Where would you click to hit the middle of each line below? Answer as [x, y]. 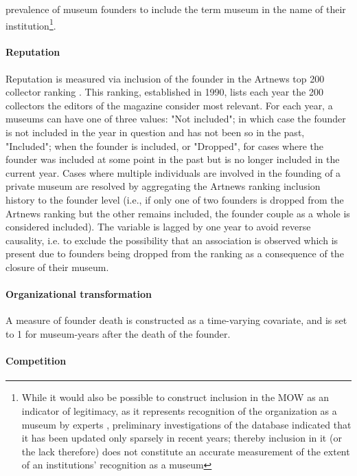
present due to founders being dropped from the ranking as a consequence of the [175, 253]
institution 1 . [31, 24]
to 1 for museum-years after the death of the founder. [118, 333]
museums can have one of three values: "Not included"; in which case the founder [176, 119]
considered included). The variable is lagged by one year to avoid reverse [158, 227]
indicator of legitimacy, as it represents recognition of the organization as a [179, 410]
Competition [36, 361]
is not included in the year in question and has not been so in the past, [155, 132]
